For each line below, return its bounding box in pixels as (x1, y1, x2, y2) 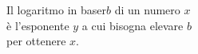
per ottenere (6, 33, 66, 49)
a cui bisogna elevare (81, 17, 184, 33)
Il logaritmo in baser (6, 2, 106, 17)
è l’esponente (6, 17, 69, 33)
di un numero (114, 2, 180, 17)
